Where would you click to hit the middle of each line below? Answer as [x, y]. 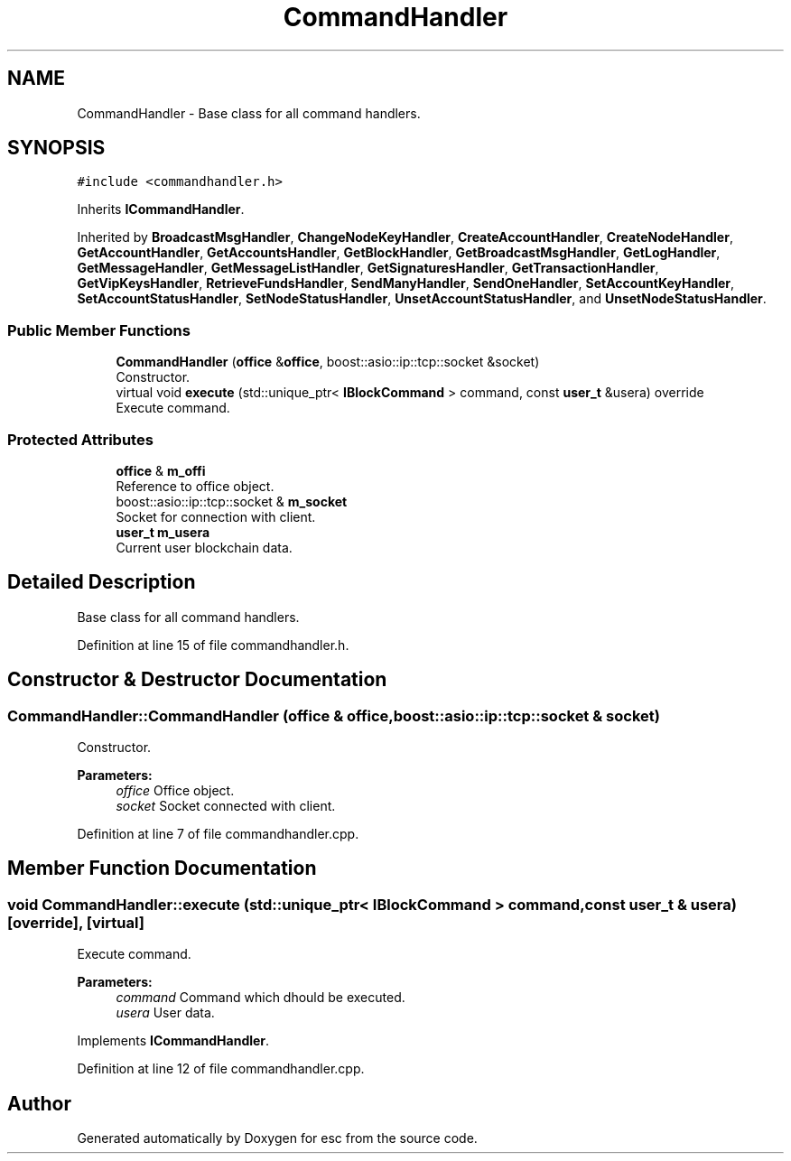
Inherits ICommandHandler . [161, 209]
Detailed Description [102, 582]
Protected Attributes [80, 439]
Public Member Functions [99, 330]
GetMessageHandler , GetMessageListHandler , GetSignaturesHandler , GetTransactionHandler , [368, 268]
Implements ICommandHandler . [173, 1041]
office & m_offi [161, 470]
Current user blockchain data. [204, 547]
